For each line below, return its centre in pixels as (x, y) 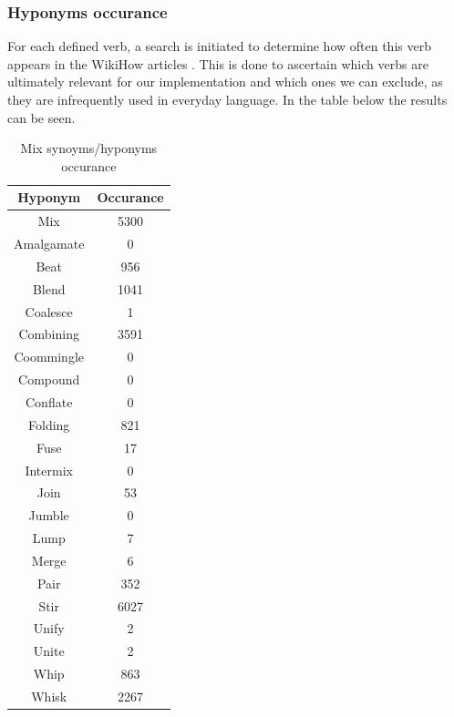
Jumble (49, 515)
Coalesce (49, 311)
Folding (49, 424)
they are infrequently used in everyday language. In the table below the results (227, 99)
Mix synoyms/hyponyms (89, 148)
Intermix (49, 470)
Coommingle (49, 357)
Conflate (49, 401)
